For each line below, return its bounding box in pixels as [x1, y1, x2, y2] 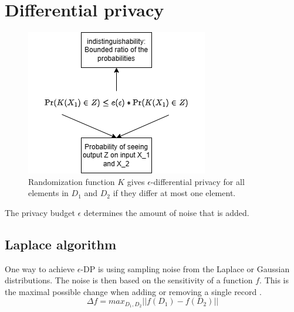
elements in [28, 187, 69, 199]
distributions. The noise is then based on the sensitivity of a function [5, 274, 253, 286]
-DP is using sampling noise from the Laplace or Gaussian [80, 262, 290, 275]
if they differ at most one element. [113, 187, 236, 199]
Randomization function [28, 175, 115, 187]
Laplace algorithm [5, 235, 117, 253]
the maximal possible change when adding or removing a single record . [5, 285, 262, 297]
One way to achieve [5, 262, 75, 275]
